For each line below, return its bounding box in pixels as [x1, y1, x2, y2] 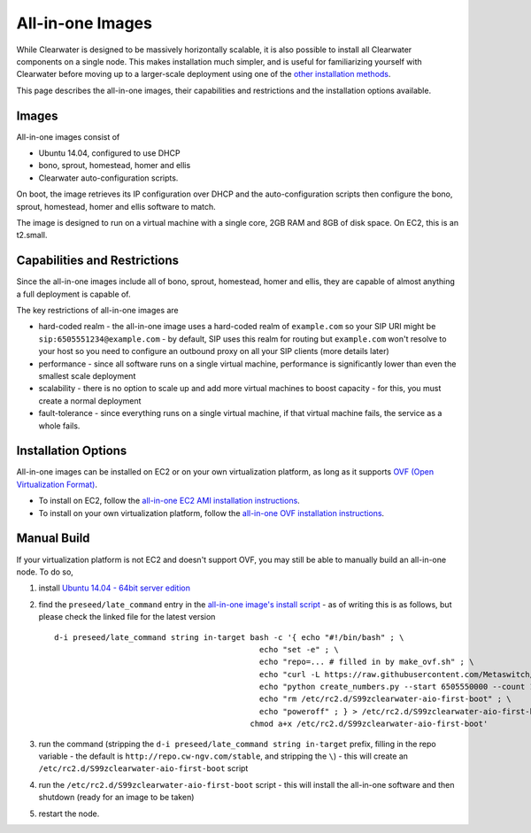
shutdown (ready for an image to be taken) [38, 792, 195, 803]
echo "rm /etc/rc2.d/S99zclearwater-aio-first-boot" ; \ [258, 694, 512, 704]
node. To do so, [16, 567, 74, 577]
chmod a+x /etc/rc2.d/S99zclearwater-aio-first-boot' [250, 719, 489, 729]
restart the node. [38, 808, 100, 819]
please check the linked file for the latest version [38, 612, 216, 622]
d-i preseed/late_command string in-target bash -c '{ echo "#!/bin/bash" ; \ [54, 632, 404, 642]
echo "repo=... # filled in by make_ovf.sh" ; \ [258, 657, 474, 667]
